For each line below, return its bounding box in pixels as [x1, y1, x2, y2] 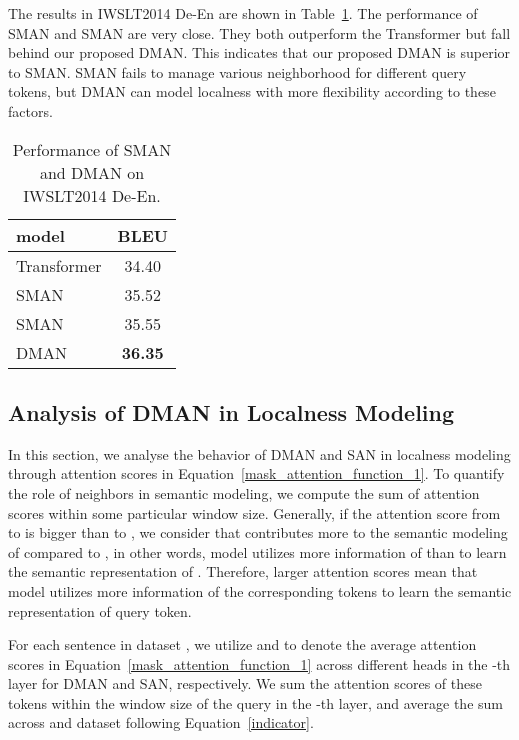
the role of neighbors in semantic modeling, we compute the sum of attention [8, 482, 480, 503]
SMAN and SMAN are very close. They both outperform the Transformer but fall [8, 22, 511, 43]
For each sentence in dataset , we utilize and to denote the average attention [8, 634, 477, 655]
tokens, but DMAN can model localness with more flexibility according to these [8, 81, 496, 102]
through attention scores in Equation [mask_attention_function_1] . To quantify [8, 463, 505, 484]
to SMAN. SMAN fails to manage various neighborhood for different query [8, 61, 467, 82]
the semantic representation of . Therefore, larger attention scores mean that [8, 561, 478, 582]
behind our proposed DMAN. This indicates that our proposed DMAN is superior [8, 42, 511, 63]
